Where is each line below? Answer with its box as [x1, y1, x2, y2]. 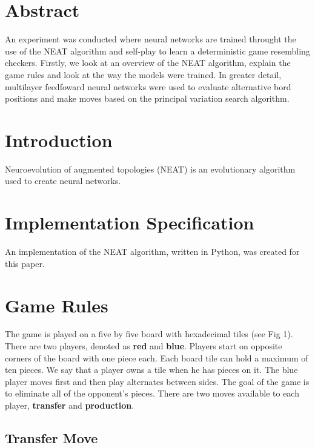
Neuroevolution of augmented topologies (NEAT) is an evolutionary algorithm [5, 162, 296, 175]
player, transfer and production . [5, 399, 134, 411]
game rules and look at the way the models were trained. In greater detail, [5, 68, 282, 81]
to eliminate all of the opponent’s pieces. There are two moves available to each [5, 387, 299, 400]
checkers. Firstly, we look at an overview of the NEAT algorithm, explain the [5, 56, 291, 69]
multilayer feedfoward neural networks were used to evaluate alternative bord [5, 80, 291, 93]
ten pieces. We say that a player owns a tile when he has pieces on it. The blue [5, 363, 298, 376]
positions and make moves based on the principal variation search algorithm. [5, 92, 290, 105]
